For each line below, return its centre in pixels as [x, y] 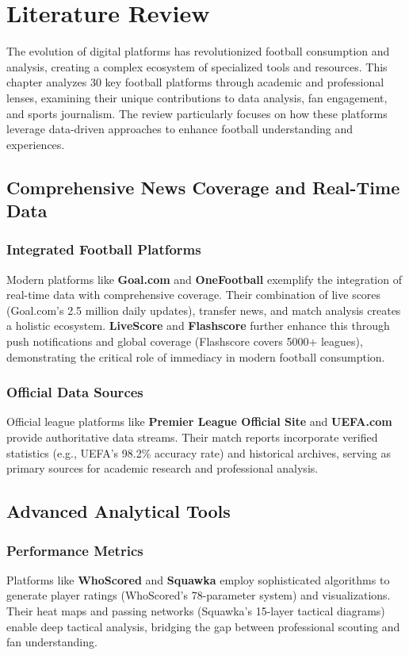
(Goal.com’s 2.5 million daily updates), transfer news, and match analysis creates [204, 310]
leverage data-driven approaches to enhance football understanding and [180, 129]
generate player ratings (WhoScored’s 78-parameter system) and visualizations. [199, 595]
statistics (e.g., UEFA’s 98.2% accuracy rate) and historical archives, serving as [199, 452]
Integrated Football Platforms [104, 249]
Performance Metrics [75, 550]
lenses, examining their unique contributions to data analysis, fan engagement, [197, 97]
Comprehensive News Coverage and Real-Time [203, 187]
